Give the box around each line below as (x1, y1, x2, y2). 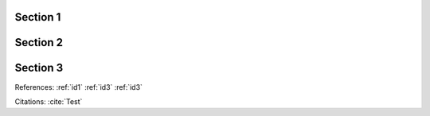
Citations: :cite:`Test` (14, 96, 83, 106)
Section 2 (14, 36, 64, 49)
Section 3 (14, 61, 64, 75)
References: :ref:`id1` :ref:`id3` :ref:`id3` (14, 82, 143, 91)
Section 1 (14, 10, 61, 24)
